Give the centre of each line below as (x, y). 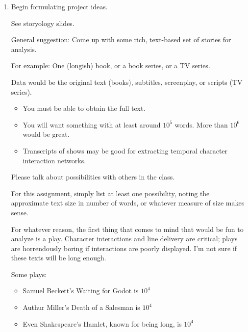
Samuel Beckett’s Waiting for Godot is (81, 291)
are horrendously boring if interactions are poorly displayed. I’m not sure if (124, 248)
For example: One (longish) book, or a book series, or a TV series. (111, 65)
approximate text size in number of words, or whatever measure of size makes (128, 203)
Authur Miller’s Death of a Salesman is (81, 307)
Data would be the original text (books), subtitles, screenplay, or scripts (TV (127, 82)
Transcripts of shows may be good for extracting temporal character (125, 150)
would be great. (46, 134)
